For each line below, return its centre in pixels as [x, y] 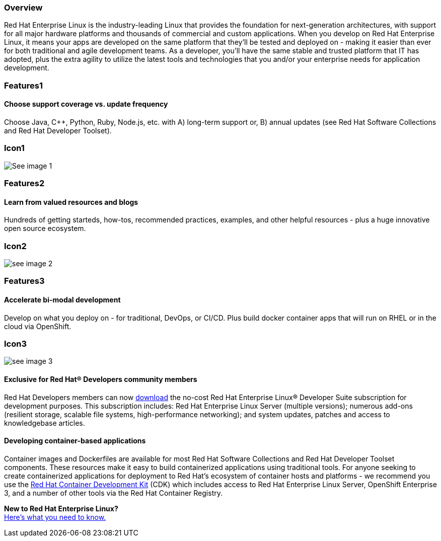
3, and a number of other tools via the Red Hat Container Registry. [113, 493]
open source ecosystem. [45, 228]
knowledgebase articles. [45, 423]
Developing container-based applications [75, 441]
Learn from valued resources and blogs [71, 202]
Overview [23, 8]
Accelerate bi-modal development [62, 300]
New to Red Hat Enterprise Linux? [61, 508]
